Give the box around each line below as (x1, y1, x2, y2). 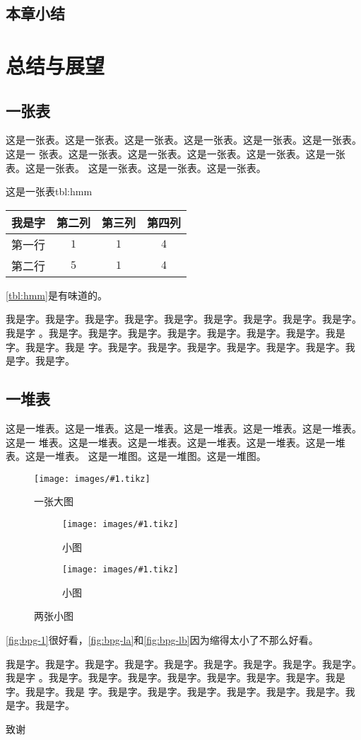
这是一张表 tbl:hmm (6, 184, 93, 199)
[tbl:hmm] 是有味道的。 (6, 287, 107, 302)
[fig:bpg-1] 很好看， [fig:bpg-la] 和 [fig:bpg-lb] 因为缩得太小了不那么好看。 (6, 632, 319, 647)
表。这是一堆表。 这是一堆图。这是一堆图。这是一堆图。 (6, 449, 266, 463)
